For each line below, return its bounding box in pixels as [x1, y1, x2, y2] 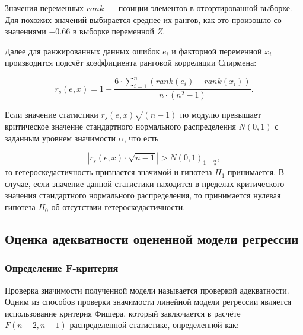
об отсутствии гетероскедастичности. [51, 201, 186, 213]
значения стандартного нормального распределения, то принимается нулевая [5, 189, 281, 201]
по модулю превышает [180, 108, 261, 121]
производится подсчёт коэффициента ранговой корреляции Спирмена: [5, 56, 257, 69]
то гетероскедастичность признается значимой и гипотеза [5, 166, 212, 178]
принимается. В [228, 166, 285, 178]
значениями [5, 25, 46, 37]
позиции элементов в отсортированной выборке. [118, 2, 292, 14]
